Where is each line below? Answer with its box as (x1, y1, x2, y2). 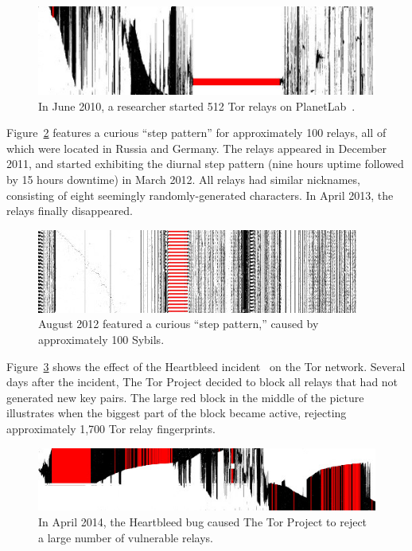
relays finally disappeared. (6, 202, 133, 219)
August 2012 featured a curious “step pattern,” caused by (38, 315, 319, 332)
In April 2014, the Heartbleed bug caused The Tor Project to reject (38, 514, 367, 530)
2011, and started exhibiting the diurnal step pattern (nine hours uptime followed (6, 155, 404, 172)
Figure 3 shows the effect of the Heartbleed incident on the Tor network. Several (6, 358, 406, 374)
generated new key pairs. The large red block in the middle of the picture (6, 389, 364, 405)
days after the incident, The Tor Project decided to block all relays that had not (6, 373, 398, 390)
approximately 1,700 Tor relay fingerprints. (6, 420, 216, 436)
